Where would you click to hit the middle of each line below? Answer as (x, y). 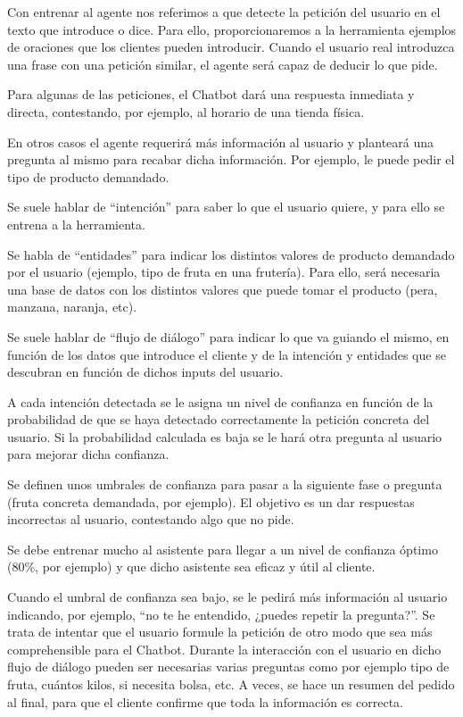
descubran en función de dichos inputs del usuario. (145, 372)
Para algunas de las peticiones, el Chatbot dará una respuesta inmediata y (211, 94)
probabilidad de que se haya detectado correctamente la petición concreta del (219, 419)
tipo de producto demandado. (88, 176)
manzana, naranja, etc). (72, 307)
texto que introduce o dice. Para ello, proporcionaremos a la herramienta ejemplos (232, 29)
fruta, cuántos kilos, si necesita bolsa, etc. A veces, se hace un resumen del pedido (231, 684)
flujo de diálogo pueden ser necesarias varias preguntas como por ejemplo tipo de (228, 667)
